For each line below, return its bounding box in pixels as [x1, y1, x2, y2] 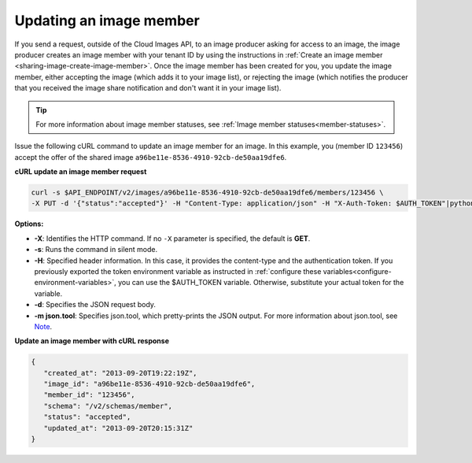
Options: [14, 219, 44, 228]
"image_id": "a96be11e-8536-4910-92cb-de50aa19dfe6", [43, 380, 256, 389]
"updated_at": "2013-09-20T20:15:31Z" [43, 424, 194, 432]
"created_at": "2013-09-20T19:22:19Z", [43, 369, 197, 377]
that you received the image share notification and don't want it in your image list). [14, 83, 282, 93]
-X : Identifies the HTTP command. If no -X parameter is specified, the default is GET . [34, 233, 311, 243]
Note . [34, 321, 53, 331]
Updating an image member [14, 12, 200, 29]
